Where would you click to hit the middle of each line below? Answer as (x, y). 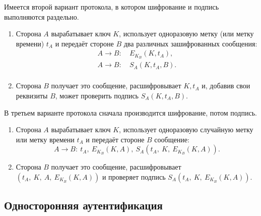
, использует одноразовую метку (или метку (186, 34)
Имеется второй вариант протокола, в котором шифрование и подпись (112, 7)
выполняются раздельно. (42, 16)
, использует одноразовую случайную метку (186, 129)
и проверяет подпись (134, 176)
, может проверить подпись (97, 95)
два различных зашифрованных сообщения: (190, 43)
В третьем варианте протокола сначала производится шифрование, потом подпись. (130, 112)
